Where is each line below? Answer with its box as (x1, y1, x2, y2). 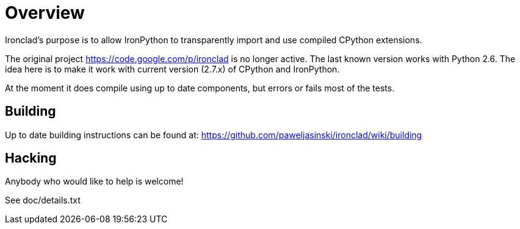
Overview (5, 2, 85, 23)
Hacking (5, 150, 57, 166)
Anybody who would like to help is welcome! (5, 176, 184, 187)
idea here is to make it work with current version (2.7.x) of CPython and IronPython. (5, 63, 340, 74)
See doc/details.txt (5, 195, 81, 206)
